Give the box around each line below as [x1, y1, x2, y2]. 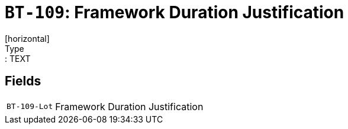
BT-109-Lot [7, 102, 53, 111]
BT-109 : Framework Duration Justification [5, 2, 344, 22]
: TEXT [5, 53, 31, 64]
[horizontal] [5, 33, 50, 44]
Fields [5, 74, 41, 89]
